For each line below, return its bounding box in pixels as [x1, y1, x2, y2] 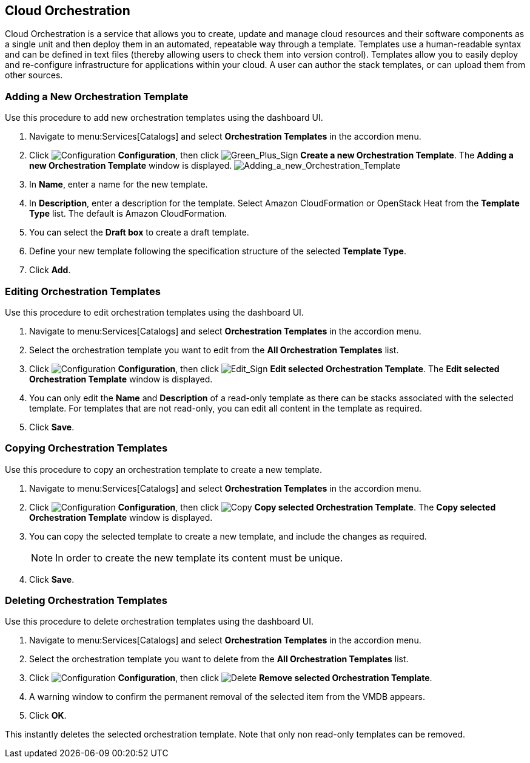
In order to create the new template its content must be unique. [55, 551, 343, 564]
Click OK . [29, 710, 67, 721]
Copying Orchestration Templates [5, 442, 168, 455]
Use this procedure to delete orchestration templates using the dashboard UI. [5, 616, 314, 627]
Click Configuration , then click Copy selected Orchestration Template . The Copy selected [29, 501, 496, 512]
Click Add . [29, 265, 71, 276]
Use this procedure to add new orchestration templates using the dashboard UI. [5, 112, 323, 123]
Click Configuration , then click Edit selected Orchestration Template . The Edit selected [29, 363, 500, 374]
